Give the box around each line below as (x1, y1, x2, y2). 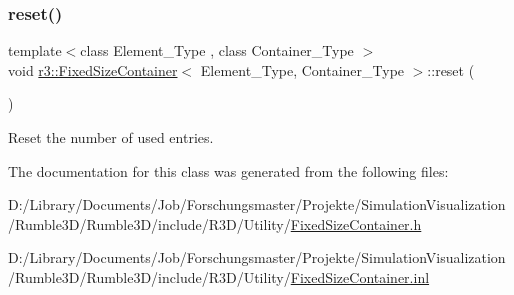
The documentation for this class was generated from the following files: (8, 160, 449, 181)
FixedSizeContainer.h (290, 213, 422, 234)
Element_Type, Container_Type (200, 59, 405, 80)
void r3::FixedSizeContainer (8, 59, 178, 80)
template (8, 40, 62, 61)
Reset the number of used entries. (8, 127, 214, 147)
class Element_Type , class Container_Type (80, 40, 354, 61)
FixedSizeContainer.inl (290, 266, 430, 287)
